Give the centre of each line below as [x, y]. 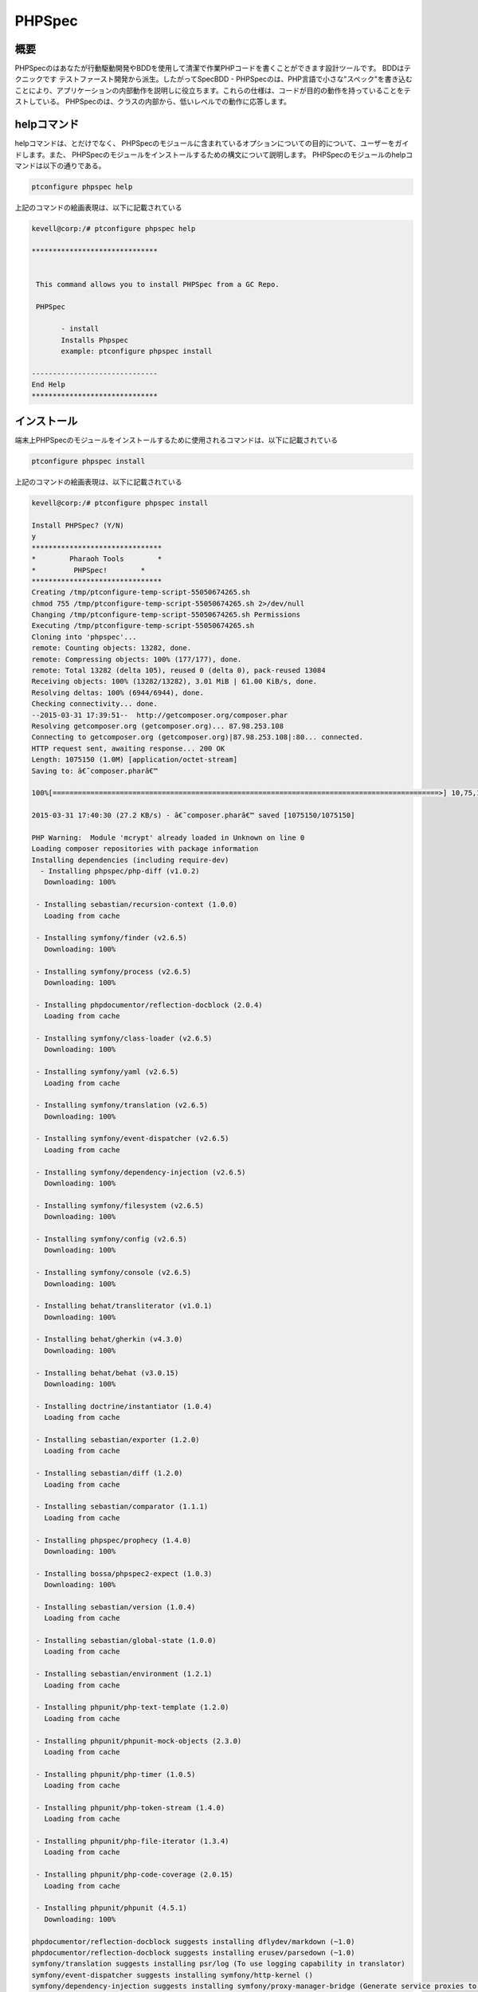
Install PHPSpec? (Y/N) [78, 525]
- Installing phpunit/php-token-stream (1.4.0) [131, 1808]
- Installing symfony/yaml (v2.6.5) [108, 1072]
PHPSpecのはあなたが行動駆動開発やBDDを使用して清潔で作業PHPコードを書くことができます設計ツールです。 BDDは [210, 69]
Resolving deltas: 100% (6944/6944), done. [118, 692]
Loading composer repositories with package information [145, 849]
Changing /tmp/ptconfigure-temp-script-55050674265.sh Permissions [166, 615]
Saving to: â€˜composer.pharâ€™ [95, 771]
